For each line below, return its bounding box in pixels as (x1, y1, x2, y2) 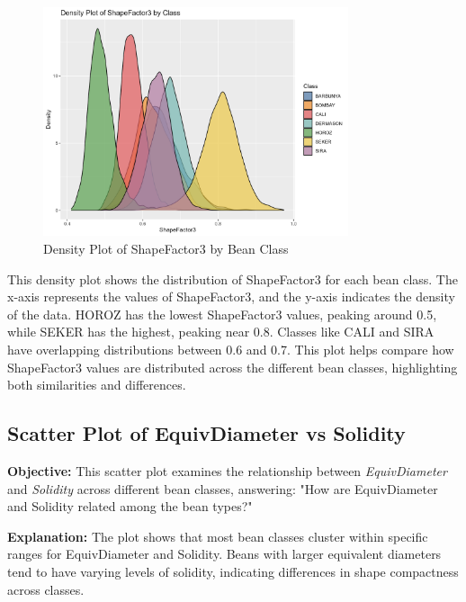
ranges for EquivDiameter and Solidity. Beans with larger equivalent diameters (7, 544, 442, 563)
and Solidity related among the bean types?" (7, 497, 253, 516)
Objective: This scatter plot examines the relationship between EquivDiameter (7, 461, 447, 480)
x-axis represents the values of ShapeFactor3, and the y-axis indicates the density (7, 287, 455, 306)
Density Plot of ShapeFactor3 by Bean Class (43, 238, 289, 257)
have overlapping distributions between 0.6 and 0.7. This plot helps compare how (7, 339, 454, 358)
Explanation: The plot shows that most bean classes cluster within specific (7, 526, 428, 545)
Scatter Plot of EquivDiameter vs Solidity (7, 419, 406, 447)
